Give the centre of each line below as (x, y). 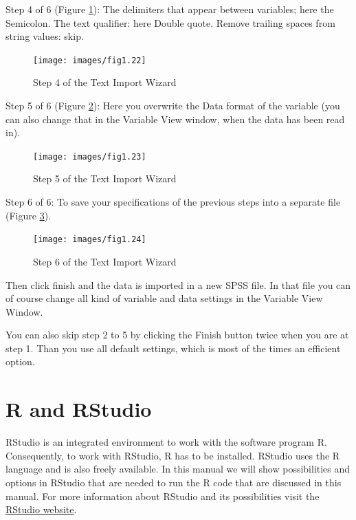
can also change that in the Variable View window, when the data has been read (175, 119)
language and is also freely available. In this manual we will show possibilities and (178, 469)
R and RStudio (79, 409)
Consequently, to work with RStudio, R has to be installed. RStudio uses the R (173, 455)
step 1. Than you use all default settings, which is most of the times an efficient (173, 348)
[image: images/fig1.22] (90, 60)
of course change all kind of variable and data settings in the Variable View (164, 298)
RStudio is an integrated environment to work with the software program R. (166, 442)
